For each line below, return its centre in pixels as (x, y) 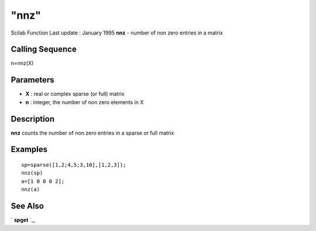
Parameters (32, 80)
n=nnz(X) (22, 63)
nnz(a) (31, 189)
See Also (27, 206)
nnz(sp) (32, 173)
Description (33, 119)
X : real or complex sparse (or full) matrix (75, 94)
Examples (29, 149)
